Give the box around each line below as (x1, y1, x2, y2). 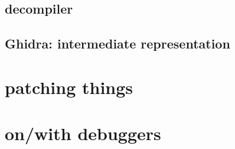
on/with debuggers (5, 121, 161, 145)
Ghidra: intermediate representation (5, 34, 230, 53)
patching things (5, 74, 133, 99)
